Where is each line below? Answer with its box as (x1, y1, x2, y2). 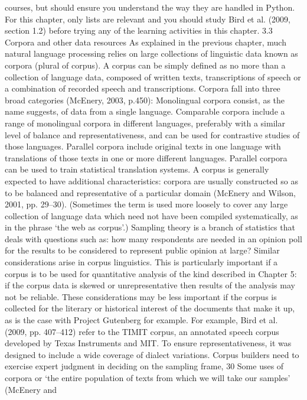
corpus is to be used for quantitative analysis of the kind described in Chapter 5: (5, 267, 297, 279)
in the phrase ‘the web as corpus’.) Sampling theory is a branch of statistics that (5, 221, 295, 233)
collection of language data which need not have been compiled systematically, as (5, 209, 298, 222)
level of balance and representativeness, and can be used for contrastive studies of (5, 128, 300, 141)
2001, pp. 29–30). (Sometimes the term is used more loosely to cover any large (5, 198, 288, 210)
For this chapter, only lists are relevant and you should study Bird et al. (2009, (5, 12, 290, 25)
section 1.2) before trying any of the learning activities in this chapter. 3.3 (5, 24, 273, 37)
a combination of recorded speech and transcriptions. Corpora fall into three (5, 82, 280, 95)
